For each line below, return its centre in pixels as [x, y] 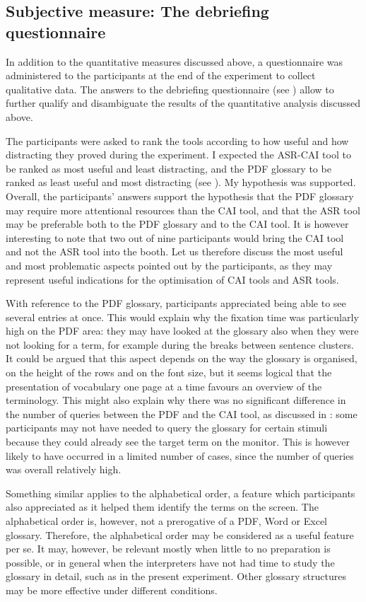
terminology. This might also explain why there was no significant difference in [176, 400]
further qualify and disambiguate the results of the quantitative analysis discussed [183, 103]
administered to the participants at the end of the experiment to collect [161, 75]
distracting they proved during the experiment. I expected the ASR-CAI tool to [178, 155]
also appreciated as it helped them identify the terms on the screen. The [162, 507]
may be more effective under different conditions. [112, 590]
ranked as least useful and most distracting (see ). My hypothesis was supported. [181, 182]
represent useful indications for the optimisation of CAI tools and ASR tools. [172, 279]
